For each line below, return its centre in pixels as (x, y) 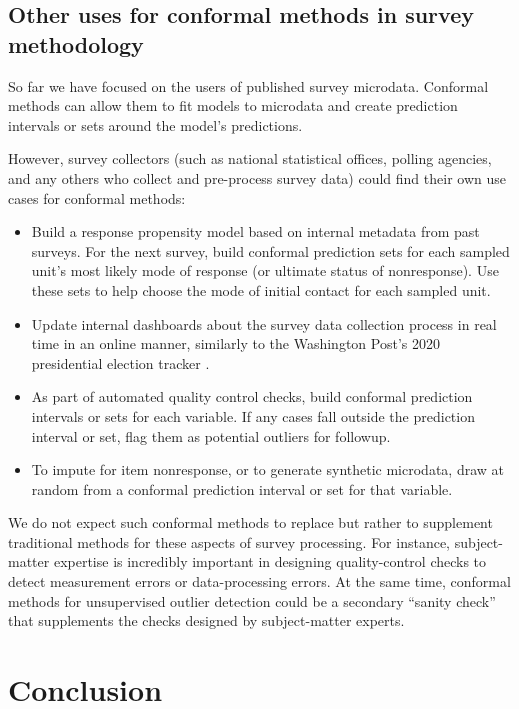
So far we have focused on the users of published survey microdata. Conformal (248, 85)
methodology (76, 43)
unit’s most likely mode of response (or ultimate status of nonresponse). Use (265, 270)
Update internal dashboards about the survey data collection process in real (264, 323)
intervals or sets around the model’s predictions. (155, 124)
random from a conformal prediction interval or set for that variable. (242, 488)
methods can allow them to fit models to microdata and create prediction (233, 105)
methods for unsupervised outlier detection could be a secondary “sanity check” (252, 600)
